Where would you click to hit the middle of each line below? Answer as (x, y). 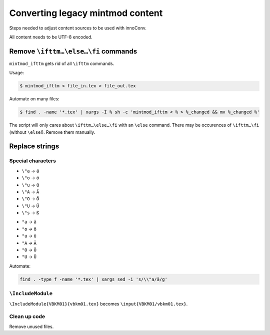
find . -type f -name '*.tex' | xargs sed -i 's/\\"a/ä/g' (93, 279)
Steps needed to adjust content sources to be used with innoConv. (78, 28)
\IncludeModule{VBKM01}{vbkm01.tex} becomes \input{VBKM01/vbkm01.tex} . (98, 304)
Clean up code (27, 317)
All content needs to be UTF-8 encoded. (51, 37)
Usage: (17, 73)
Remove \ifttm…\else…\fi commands (73, 51)
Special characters (32, 161)
